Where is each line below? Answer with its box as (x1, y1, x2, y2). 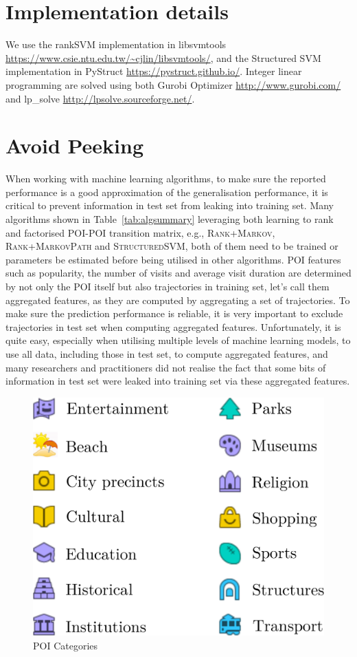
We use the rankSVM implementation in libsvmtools (5, 37, 227, 52)
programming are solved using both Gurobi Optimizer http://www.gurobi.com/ (5, 77, 341, 91)
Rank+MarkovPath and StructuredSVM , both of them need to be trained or (5, 239, 338, 253)
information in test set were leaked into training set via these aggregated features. (5, 374, 350, 388)
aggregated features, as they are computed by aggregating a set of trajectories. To (5, 292, 350, 307)
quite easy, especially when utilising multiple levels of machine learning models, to (5, 333, 351, 347)
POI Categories (33, 638, 98, 652)
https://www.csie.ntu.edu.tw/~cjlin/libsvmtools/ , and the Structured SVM (5, 50, 321, 65)
